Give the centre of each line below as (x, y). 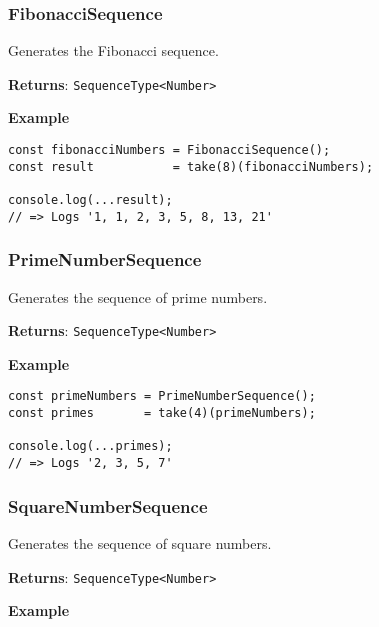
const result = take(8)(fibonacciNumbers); (191, 166)
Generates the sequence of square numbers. (140, 542)
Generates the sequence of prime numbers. (138, 296)
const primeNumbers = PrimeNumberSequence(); (162, 396)
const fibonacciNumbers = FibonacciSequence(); (169, 150)
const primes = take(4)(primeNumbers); (162, 413)
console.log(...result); (90, 200)
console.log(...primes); (90, 446)
